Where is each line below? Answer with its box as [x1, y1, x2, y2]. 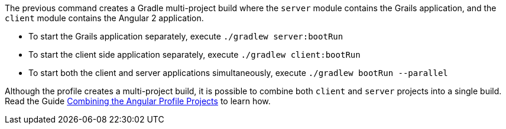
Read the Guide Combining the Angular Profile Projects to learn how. [5, 96, 271, 106]
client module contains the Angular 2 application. [5, 13, 204, 23]
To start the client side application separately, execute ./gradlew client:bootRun [28, 49, 361, 59]
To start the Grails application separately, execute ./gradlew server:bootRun [28, 31, 343, 41]
